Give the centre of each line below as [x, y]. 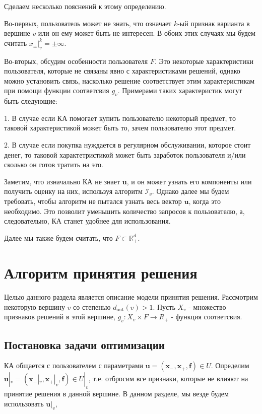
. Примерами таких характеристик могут [180, 90]
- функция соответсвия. [207, 317]
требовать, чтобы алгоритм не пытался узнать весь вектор [93, 201]
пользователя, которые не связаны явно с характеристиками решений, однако [122, 71]
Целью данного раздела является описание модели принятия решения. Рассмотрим [131, 297]
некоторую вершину [35, 306]
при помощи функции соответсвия [57, 90]
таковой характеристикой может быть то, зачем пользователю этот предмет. [120, 128]
